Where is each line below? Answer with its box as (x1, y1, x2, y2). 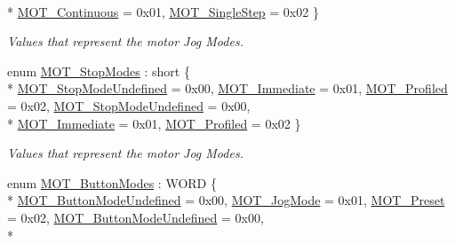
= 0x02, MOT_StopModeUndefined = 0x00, (7, 96, 251, 114)
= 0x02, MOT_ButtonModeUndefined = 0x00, (7, 208, 264, 226)
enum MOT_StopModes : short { (7, 61, 190, 80)
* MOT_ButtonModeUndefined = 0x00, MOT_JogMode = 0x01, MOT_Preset (7, 191, 445, 209)
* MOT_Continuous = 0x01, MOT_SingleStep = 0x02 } (7, 2, 319, 20)
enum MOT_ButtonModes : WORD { (7, 173, 217, 192)
